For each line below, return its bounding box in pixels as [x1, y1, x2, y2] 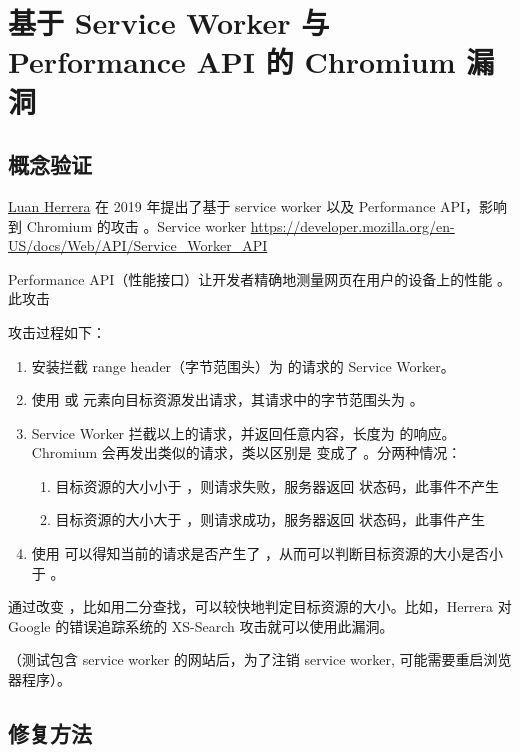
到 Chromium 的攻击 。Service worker [8, 215, 247, 236]
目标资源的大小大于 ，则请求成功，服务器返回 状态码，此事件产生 [55, 509, 485, 530]
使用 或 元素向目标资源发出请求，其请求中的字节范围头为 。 [31, 389, 424, 410]
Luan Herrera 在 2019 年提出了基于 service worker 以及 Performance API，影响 [8, 195, 508, 216]
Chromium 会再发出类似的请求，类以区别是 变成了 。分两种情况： [31, 442, 462, 463]
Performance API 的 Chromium [8, 41, 456, 82]
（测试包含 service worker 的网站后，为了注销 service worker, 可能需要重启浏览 [8, 649, 512, 670]
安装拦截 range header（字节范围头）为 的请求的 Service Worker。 [31, 355, 455, 376]
